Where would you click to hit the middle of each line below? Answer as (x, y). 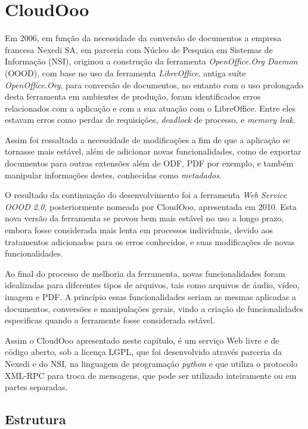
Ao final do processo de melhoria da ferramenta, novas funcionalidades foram (145, 273)
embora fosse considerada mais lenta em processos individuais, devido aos (139, 230)
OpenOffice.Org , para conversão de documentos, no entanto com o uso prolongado (154, 84)
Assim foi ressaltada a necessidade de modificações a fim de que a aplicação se (147, 139)
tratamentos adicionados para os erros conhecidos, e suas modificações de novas (150, 241)
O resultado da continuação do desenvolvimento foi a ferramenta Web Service (146, 195)
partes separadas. (36, 387)
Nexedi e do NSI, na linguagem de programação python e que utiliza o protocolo (151, 363)
